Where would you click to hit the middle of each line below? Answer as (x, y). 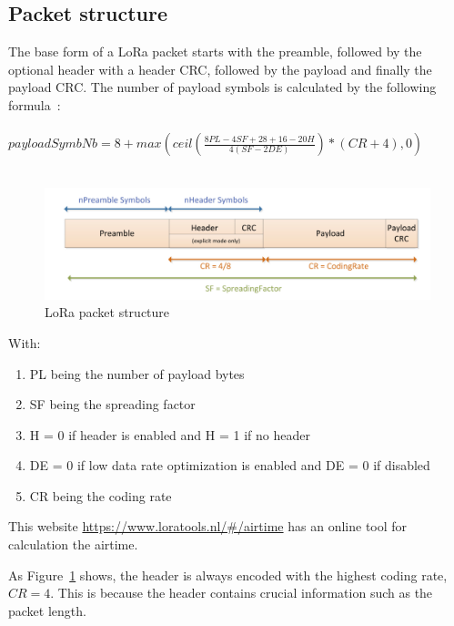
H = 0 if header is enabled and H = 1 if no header (170, 434)
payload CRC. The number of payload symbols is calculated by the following (222, 87)
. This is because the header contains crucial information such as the (242, 593)
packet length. (47, 610)
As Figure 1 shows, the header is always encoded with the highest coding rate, (228, 575)
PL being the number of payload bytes (137, 373)
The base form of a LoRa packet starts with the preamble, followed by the (215, 51)
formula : (35, 104)
